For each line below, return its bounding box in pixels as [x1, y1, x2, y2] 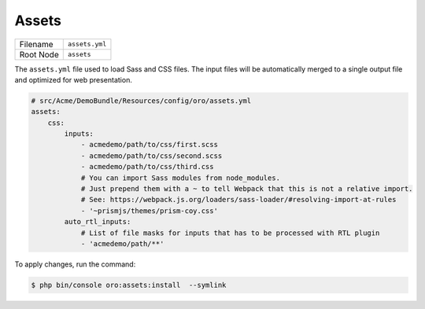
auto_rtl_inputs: [64, 217, 131, 226]
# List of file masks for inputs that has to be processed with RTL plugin [80, 228, 380, 237]
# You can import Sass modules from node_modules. [80, 173, 281, 182]
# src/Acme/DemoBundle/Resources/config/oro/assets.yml [31, 96, 252, 105]
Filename [19, 39, 54, 50]
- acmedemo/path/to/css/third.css [80, 162, 214, 171]
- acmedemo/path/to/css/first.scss [80, 140, 218, 149]
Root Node [19, 49, 59, 60]
